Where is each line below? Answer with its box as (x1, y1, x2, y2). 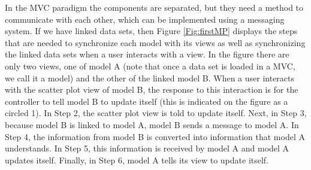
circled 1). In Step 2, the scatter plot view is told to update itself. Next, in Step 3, (5, 107, 307, 119)
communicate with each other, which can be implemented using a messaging (5, 13, 285, 25)
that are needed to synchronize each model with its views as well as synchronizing (5, 36, 306, 48)
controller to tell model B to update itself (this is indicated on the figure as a (5, 95, 288, 107)
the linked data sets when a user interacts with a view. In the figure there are (5, 48, 289, 60)
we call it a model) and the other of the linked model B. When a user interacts (5, 71, 295, 84)
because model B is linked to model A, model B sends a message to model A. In (5, 118, 299, 130)
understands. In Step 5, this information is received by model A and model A (5, 142, 289, 154)
